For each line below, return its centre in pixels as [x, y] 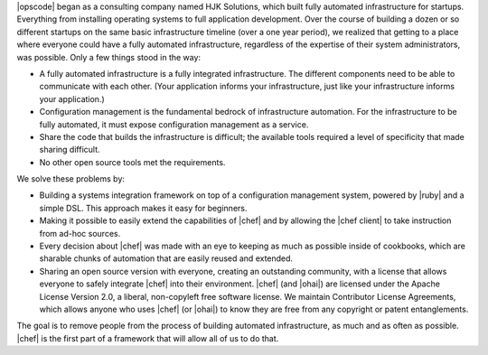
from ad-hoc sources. [80, 233]
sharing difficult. [70, 150]
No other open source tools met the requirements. [132, 162]
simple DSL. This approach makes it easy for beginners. [143, 208]
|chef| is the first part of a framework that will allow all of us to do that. [148, 338]
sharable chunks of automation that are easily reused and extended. [166, 258]
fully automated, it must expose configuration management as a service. [174, 124]
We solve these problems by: [71, 179]
